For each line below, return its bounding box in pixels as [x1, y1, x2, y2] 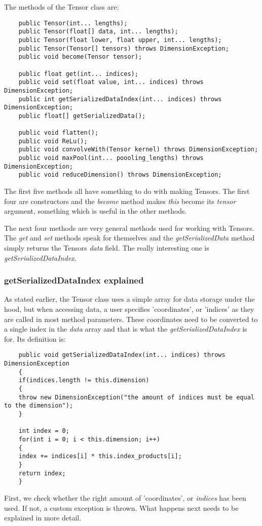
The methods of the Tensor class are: [4, 2, 119, 12]
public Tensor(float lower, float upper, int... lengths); [18, 36, 222, 44]
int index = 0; [18, 427, 69, 435]
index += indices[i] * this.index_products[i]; [18, 453, 182, 460]
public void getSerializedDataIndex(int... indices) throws [18, 351, 226, 359]
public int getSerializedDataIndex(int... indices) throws [18, 95, 222, 103]
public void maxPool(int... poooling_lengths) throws [18, 154, 204, 162]
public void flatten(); [18, 129, 99, 137]
